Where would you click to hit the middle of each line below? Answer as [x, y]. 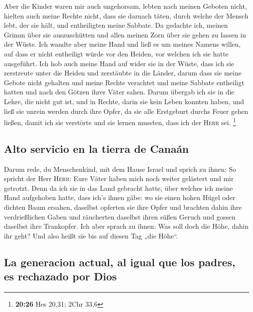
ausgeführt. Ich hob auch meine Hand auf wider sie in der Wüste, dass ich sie [119, 63]
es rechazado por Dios [60, 276]
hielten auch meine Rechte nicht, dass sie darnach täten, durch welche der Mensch [126, 15]
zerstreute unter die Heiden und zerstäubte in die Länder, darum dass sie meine [123, 73]
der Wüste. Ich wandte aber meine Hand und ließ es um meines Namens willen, [122, 44]
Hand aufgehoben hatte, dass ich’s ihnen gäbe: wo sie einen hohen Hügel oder [120, 197]
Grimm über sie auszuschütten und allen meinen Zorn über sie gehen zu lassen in [125, 34]
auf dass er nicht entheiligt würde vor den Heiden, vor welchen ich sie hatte [116, 53]
